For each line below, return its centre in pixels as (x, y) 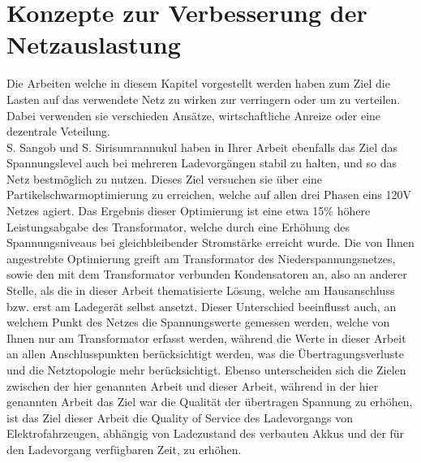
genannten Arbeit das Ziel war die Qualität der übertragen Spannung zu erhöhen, (210, 402)
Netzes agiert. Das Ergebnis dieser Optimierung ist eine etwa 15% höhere (189, 211)
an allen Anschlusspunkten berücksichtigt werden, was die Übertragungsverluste (205, 354)
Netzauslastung (94, 44)
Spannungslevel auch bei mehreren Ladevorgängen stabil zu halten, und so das (202, 163)
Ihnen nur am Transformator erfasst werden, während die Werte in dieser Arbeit (206, 338)
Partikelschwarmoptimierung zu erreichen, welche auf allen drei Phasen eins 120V (209, 195)
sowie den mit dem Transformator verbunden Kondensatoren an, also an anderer (207, 274)
